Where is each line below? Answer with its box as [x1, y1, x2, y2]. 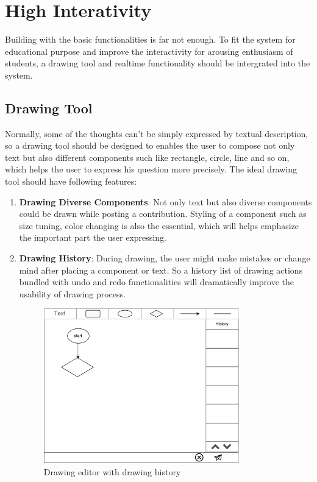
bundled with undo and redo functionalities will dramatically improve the [19, 275, 294, 288]
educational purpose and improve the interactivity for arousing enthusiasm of [5, 44, 293, 57]
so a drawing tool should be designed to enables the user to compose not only [5, 139, 295, 152]
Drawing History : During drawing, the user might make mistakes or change [19, 252, 310, 264]
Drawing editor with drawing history [43, 466, 181, 478]
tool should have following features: [5, 175, 137, 188]
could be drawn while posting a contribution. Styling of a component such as [19, 207, 307, 220]
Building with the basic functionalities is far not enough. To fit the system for [5, 33, 296, 46]
